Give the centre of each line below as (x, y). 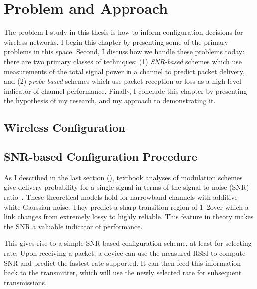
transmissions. (25, 282)
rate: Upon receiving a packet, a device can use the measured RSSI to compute (125, 253)
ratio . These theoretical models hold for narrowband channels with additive (121, 197)
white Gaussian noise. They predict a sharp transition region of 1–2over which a (126, 207)
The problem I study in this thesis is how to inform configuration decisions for (124, 32)
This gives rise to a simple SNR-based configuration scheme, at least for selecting (128, 243)
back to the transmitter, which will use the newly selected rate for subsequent (123, 272)
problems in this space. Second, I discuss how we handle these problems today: (124, 52)
